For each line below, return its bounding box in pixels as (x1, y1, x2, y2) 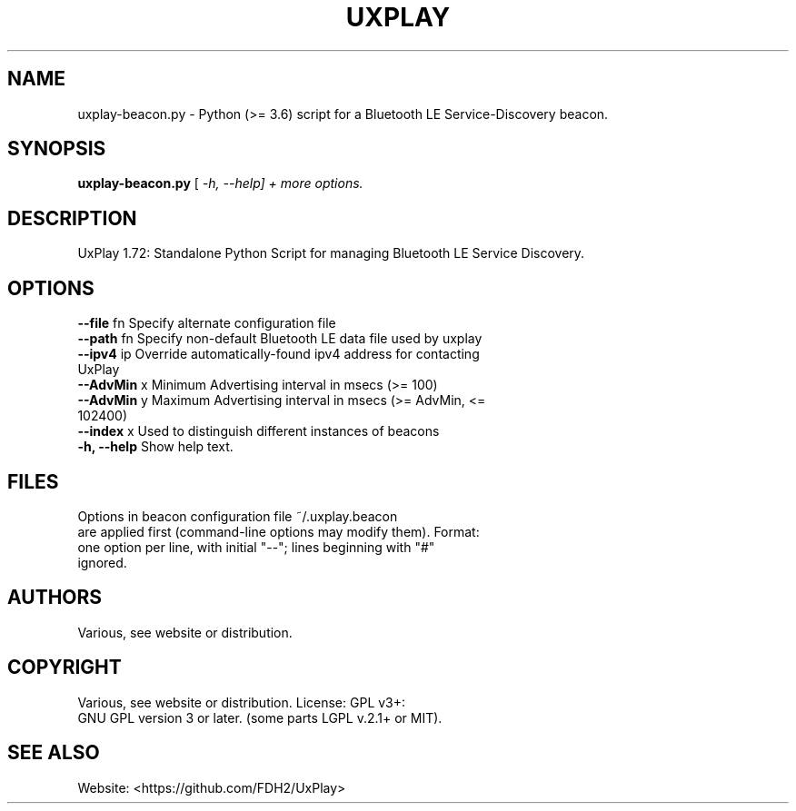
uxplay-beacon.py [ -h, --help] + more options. (77, 175, 363, 192)
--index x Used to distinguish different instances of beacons (77, 423, 440, 440)
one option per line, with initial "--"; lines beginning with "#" (77, 539, 435, 555)
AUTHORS (7, 586, 103, 609)
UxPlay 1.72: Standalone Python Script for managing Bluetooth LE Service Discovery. (77, 245, 585, 262)
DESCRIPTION (7, 206, 137, 230)
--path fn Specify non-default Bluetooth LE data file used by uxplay (77, 331, 483, 347)
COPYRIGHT (7, 656, 122, 679)
